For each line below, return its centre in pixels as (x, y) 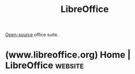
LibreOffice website (45, 65)
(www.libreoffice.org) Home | (68, 55)
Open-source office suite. (32, 35)
